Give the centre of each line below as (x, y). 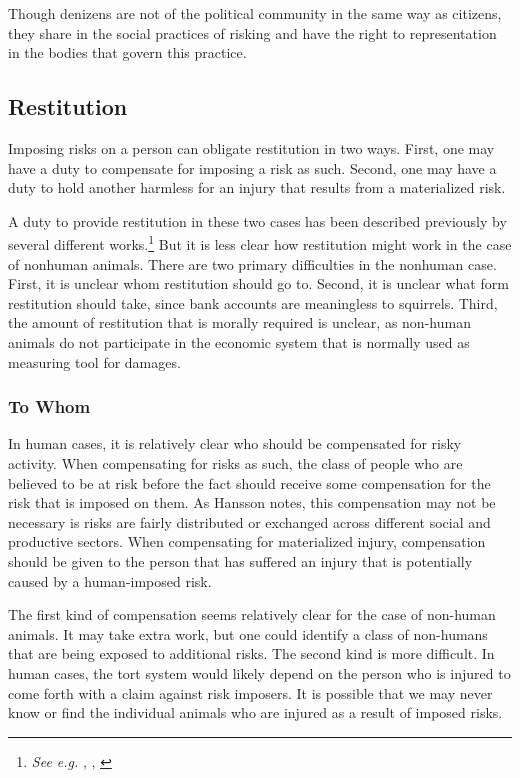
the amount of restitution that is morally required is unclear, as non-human (239, 322)
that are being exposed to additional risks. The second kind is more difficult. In (251, 653)
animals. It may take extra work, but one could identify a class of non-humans (248, 633)
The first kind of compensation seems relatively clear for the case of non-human (252, 614)
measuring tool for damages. (94, 361)
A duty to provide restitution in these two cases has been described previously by (257, 220)
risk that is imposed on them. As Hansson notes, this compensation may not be (252, 502)
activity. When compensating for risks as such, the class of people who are (235, 462)
